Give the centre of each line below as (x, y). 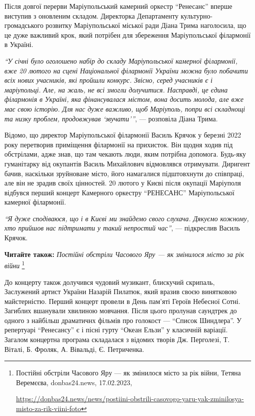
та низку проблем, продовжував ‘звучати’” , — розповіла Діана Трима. (111, 118)
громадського (24, 25)
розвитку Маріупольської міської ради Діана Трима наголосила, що (146, 25)
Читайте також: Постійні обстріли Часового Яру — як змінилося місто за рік (124, 254)
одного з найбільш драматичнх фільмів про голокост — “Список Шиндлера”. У (123, 320)
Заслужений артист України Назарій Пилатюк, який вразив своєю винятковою (121, 291)
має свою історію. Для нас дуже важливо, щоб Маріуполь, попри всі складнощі (125, 108)
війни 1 (15, 265)
